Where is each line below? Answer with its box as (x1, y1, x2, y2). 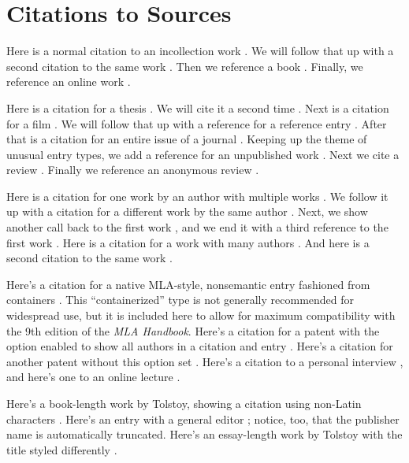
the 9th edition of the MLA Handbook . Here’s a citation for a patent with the (6, 322, 380, 339)
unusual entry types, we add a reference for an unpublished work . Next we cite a (6, 146, 400, 162)
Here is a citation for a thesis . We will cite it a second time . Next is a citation (6, 99, 389, 116)
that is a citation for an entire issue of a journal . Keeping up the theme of (6, 131, 367, 147)
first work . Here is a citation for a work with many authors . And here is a (6, 234, 370, 250)
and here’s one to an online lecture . (6, 369, 180, 385)
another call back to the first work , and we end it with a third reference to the (6, 219, 389, 235)
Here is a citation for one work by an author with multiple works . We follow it (6, 187, 389, 204)
